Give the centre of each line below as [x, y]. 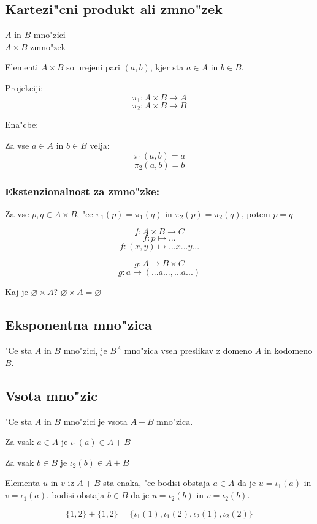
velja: [100, 145]
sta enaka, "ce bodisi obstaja [157, 483]
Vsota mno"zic [51, 395]
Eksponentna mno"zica [78, 325]
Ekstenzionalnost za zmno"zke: [82, 191]
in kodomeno [288, 350]
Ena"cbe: [22, 125]
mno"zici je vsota [95, 421]
